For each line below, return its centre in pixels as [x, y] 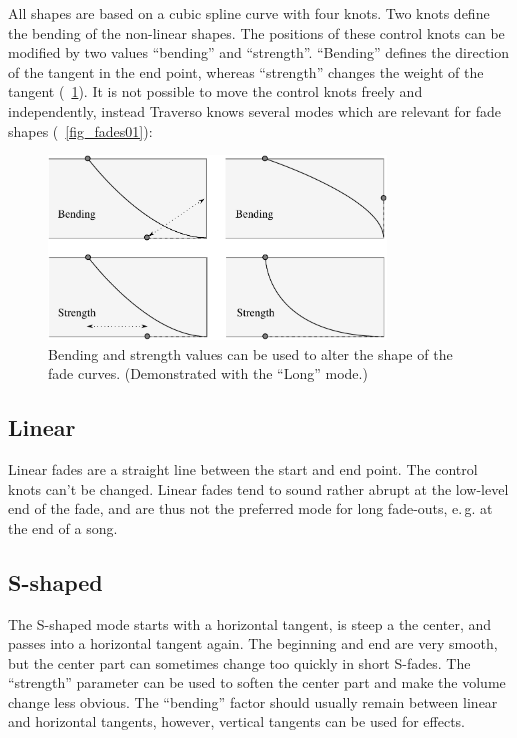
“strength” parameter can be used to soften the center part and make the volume [257, 682]
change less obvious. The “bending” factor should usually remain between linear [253, 701]
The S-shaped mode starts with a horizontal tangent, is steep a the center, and [250, 623]
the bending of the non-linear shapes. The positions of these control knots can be [256, 32]
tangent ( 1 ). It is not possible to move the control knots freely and [215, 91]
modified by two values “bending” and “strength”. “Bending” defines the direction [259, 52]
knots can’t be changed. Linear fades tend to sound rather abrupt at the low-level [258, 488]
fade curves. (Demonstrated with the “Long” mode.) [208, 373]
